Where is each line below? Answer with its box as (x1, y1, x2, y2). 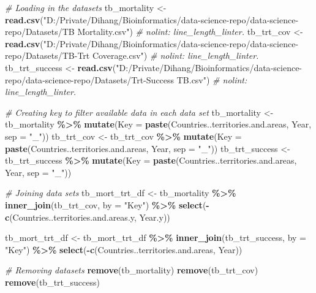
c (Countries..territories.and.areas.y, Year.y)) (5, 210, 170, 223)
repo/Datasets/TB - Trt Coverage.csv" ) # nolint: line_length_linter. (5, 49, 259, 62)
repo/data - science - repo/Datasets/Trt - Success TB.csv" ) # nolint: (5, 73, 247, 86)
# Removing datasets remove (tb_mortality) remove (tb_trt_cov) (5, 264, 258, 276)
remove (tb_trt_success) (5, 275, 100, 288)
